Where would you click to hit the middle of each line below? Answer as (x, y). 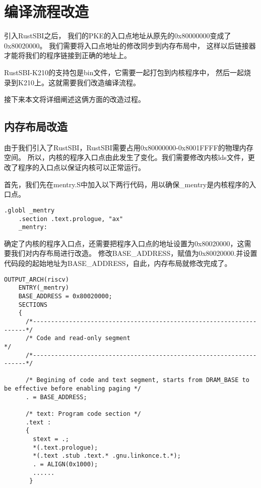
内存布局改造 (36, 126)
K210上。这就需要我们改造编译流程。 (79, 82)
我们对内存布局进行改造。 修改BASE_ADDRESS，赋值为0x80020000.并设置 (134, 253)
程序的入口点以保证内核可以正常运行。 (81, 167)
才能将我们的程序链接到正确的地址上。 (68, 55)
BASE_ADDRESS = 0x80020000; (65, 296)
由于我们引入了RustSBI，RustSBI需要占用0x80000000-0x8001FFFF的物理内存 (129, 147)
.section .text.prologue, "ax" (71, 219)
